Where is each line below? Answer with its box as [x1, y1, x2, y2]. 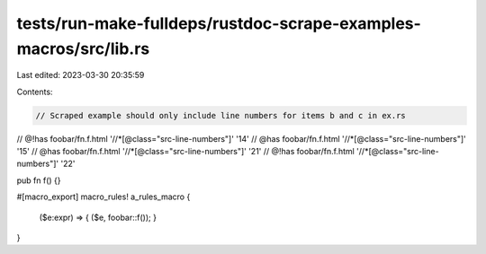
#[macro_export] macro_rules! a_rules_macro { [16, 191, 191, 202]
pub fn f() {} [16, 175, 62, 186]
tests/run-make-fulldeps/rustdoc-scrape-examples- [16, 13, 422, 33]
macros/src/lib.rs [16, 39, 150, 58]
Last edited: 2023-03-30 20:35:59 [16, 70, 145, 81]
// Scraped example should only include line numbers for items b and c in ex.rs [35, 110, 407, 120]
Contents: [16, 86, 53, 97]
